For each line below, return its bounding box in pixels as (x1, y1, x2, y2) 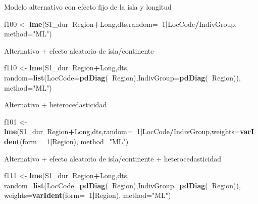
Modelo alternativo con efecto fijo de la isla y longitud (4, 2, 172, 12)
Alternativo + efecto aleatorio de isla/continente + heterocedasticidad (4, 153, 221, 164)
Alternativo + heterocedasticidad (4, 99, 107, 110)
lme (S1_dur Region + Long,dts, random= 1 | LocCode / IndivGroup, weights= (4, 126, 240, 137)
